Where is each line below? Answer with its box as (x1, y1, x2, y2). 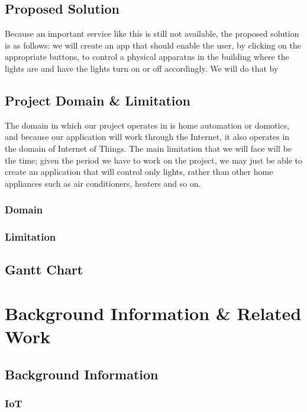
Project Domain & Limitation (5, 91, 190, 109)
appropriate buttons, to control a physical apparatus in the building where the (5, 50, 289, 63)
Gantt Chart (5, 260, 83, 279)
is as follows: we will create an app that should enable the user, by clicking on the (5, 39, 301, 51)
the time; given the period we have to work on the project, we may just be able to (5, 154, 302, 166)
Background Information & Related (5, 301, 302, 325)
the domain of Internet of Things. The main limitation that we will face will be (5, 142, 292, 154)
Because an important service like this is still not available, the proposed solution (5, 27, 299, 40)
